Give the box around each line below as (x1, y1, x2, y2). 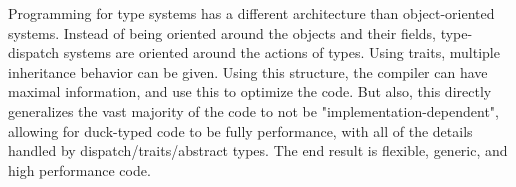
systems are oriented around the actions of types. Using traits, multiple (63, 42, 500, 63)
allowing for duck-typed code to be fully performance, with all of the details (8, 120, 473, 141)
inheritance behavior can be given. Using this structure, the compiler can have (8, 61, 488, 82)
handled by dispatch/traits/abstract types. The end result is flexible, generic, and (8, 140, 508, 161)
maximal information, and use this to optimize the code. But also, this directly (8, 81, 492, 102)
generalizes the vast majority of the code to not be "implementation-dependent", (8, 100, 499, 121)
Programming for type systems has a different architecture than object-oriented (8, 3, 495, 23)
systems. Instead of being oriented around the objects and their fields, (8, 22, 436, 43)
